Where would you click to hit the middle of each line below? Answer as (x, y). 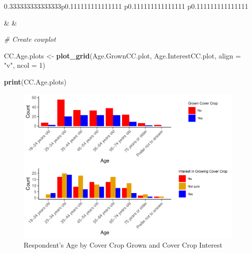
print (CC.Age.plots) (35, 81)
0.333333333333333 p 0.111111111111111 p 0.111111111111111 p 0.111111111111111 (126, 6)
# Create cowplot (30, 39)
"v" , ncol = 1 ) (25, 65)
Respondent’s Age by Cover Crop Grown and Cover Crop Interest (123, 244)
